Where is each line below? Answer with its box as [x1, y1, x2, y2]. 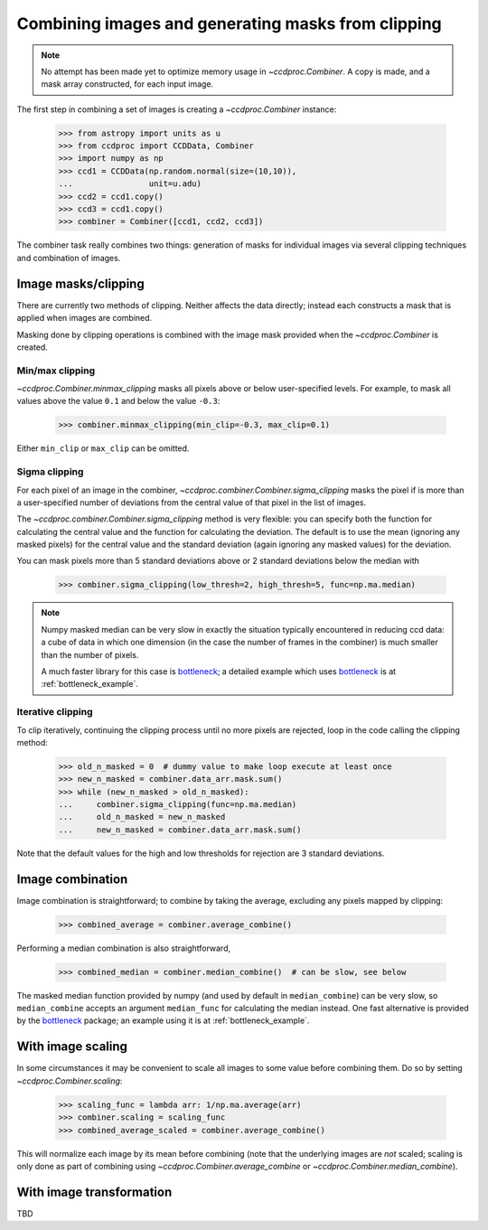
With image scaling [16, 1039, 128, 1055]
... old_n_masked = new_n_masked [58, 812, 226, 822]
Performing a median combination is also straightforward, [16, 943, 231, 953]
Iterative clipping [16, 706, 93, 718]
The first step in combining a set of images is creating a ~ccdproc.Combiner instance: [16, 104, 337, 115]
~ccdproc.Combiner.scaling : [16, 1075, 123, 1086]
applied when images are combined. [16, 313, 153, 324]
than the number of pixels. [41, 649, 139, 660]
